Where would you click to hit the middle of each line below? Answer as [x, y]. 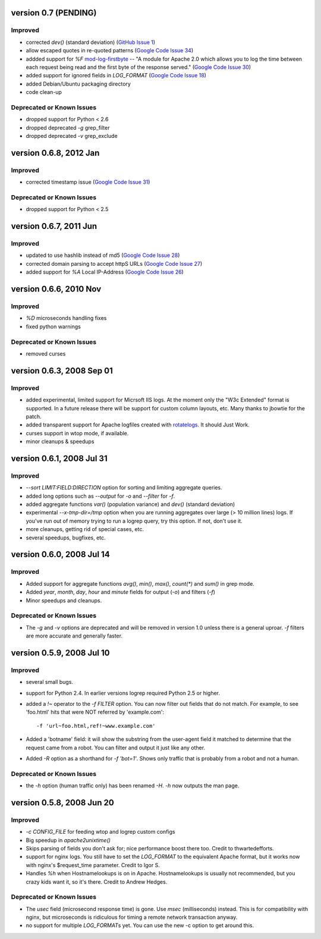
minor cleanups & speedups [60, 442]
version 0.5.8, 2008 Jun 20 [62, 803]
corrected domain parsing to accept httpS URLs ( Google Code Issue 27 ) [114, 263]
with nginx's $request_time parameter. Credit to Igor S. [93, 865]
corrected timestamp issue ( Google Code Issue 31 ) [88, 182]
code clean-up [44, 92]
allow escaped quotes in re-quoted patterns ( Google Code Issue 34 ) [110, 51]
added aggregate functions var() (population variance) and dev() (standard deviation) [130, 504]
